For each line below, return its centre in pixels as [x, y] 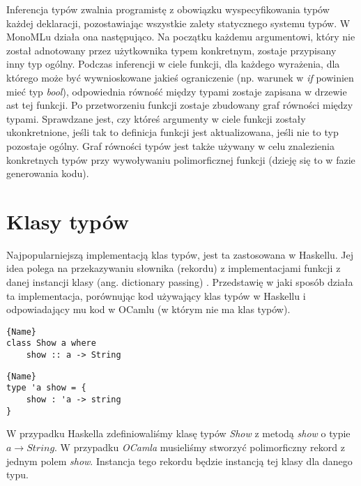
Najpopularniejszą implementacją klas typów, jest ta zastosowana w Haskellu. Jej [180, 254]
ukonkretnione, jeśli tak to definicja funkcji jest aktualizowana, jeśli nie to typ [172, 132]
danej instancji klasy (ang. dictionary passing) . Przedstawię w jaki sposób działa [180, 282]
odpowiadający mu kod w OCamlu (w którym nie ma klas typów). [148, 309]
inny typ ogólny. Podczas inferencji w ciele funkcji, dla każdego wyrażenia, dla [173, 64]
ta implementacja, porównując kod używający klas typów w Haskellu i [156, 295]
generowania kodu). [48, 173]
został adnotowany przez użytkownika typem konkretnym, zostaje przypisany [171, 50]
